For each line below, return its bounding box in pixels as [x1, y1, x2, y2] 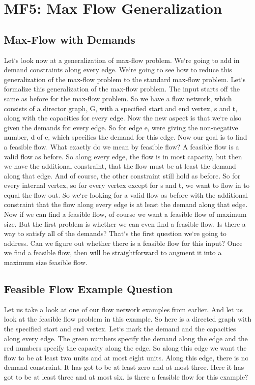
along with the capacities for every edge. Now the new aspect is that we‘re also [4, 113, 242, 123]
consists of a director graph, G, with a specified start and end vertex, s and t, [4, 103, 237, 113]
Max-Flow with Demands [4, 31, 136, 47]
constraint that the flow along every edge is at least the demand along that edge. [4, 199, 248, 209]
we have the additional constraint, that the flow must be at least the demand [4, 161, 236, 171]
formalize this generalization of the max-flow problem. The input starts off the [4, 84, 240, 94]
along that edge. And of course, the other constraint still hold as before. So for [4, 170, 241, 180]
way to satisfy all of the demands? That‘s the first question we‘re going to [4, 228, 227, 238]
